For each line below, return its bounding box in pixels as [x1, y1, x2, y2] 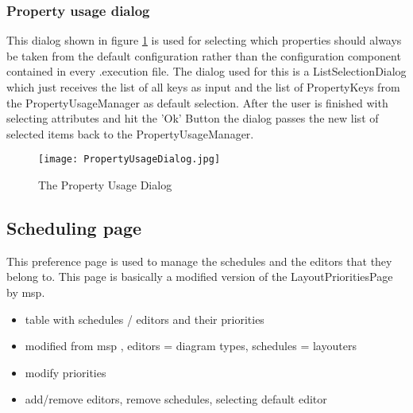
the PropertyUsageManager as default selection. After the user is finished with [6, 94, 388, 111]
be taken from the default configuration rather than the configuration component [6, 47, 401, 64]
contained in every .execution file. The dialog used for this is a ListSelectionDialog [6, 63, 407, 80]
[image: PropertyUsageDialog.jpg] [38, 154, 221, 166]
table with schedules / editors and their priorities [25, 310, 264, 327]
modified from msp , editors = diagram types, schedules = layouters [25, 337, 357, 354]
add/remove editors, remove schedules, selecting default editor [25, 391, 327, 407]
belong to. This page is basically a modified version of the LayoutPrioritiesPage [6, 268, 393, 285]
